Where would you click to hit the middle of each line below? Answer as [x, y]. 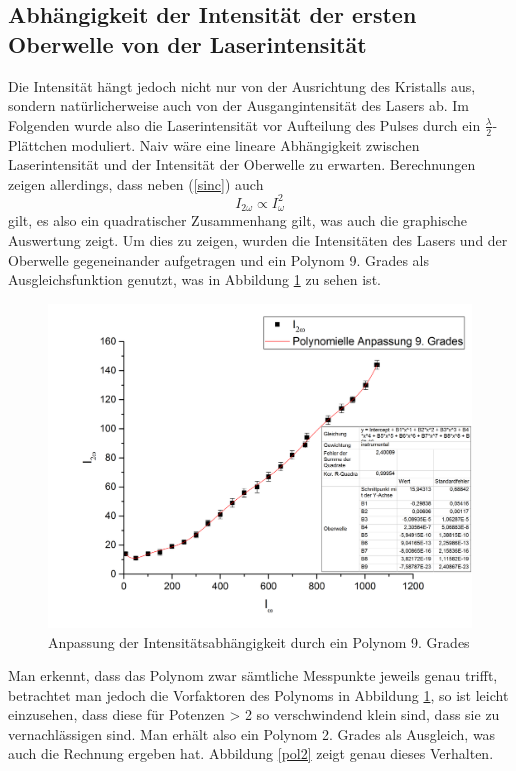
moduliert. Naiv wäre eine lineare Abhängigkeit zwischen [245, 144]
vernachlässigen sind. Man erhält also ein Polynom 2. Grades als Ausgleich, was [252, 733]
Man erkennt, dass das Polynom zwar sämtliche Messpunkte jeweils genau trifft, [253, 675]
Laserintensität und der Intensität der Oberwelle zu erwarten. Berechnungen [242, 164]
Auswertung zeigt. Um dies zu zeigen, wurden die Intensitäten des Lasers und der [258, 239]
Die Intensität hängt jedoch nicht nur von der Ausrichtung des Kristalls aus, [242, 85]
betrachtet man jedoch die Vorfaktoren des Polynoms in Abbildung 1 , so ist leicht [258, 694]
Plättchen [37, 144]
